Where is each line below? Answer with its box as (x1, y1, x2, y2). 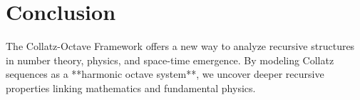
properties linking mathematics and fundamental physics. (6, 80, 256, 95)
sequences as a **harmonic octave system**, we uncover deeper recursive (6, 66, 324, 81)
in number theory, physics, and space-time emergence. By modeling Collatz (6, 52, 334, 67)
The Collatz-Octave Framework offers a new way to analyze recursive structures (6, 39, 355, 54)
